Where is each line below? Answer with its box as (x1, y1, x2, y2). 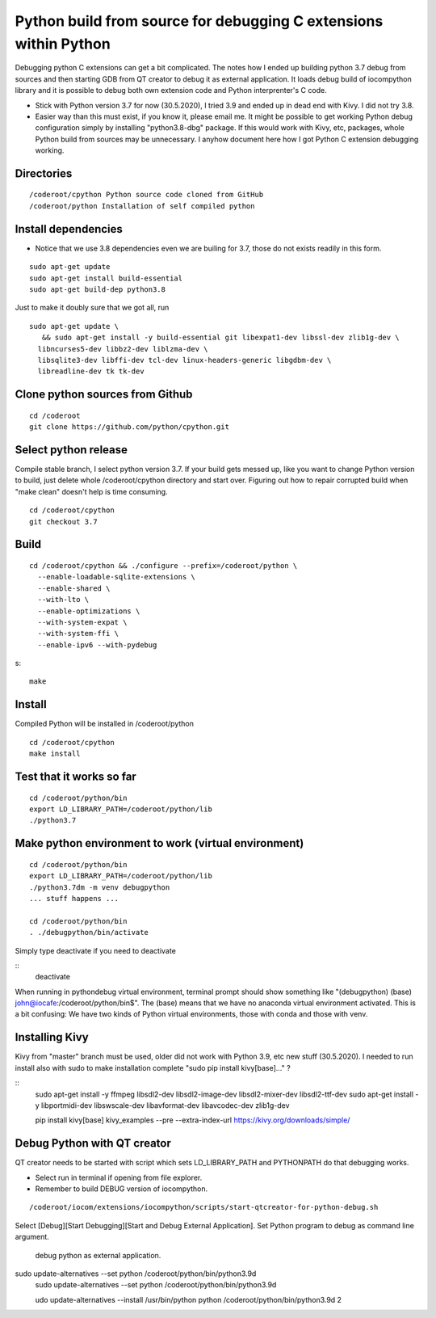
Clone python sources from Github (15, 388, 193, 402)
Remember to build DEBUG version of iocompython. (35, 1184, 208, 1194)
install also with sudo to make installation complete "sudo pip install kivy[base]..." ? (15, 1063, 291, 1072)
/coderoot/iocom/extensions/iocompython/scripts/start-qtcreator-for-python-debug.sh (29, 1202, 379, 1212)
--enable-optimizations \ (37, 606, 140, 616)
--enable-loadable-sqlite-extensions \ (37, 572, 195, 582)
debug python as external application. (35, 1250, 161, 1260)
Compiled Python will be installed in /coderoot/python (15, 719, 194, 729)
